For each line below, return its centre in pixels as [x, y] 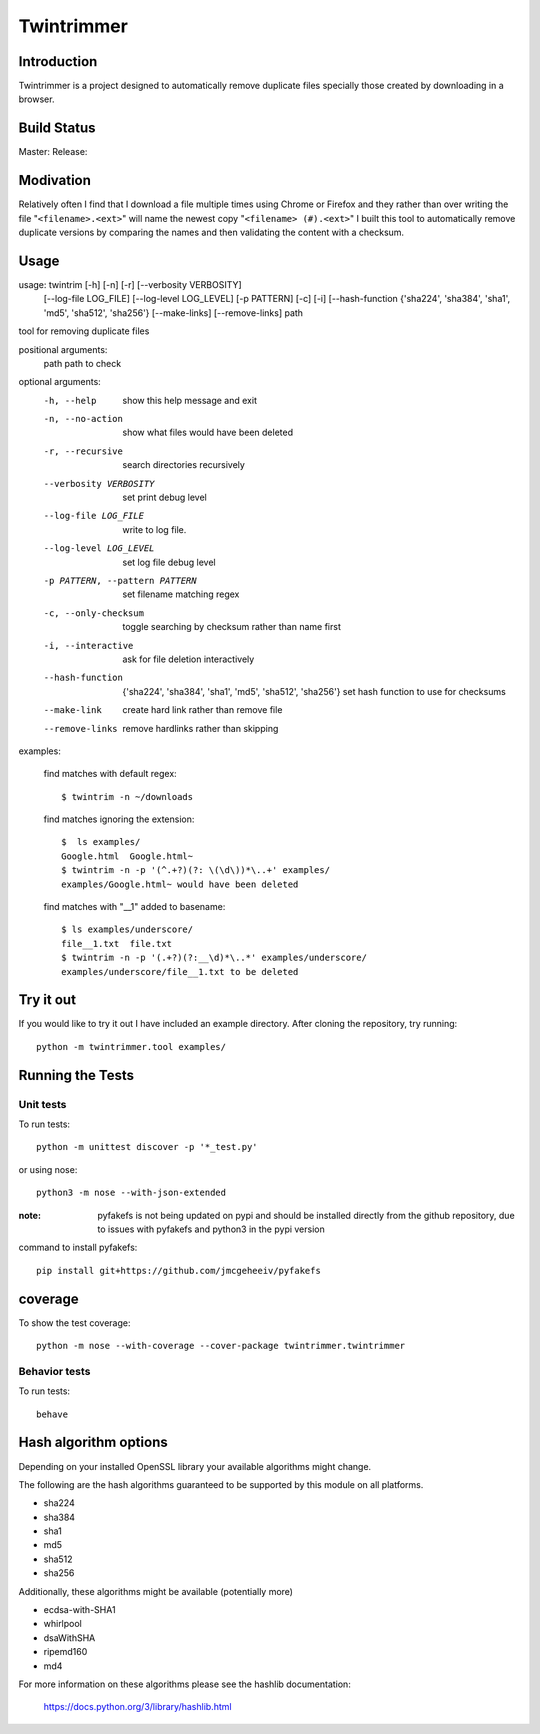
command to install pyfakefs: [78, 1247]
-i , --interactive [88, 645]
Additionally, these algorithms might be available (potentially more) [156, 1591]
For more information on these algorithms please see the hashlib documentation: [185, 1684]
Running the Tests [76, 1075]
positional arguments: [63, 349]
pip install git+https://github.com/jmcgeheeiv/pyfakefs [179, 1270]
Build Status [57, 128]
